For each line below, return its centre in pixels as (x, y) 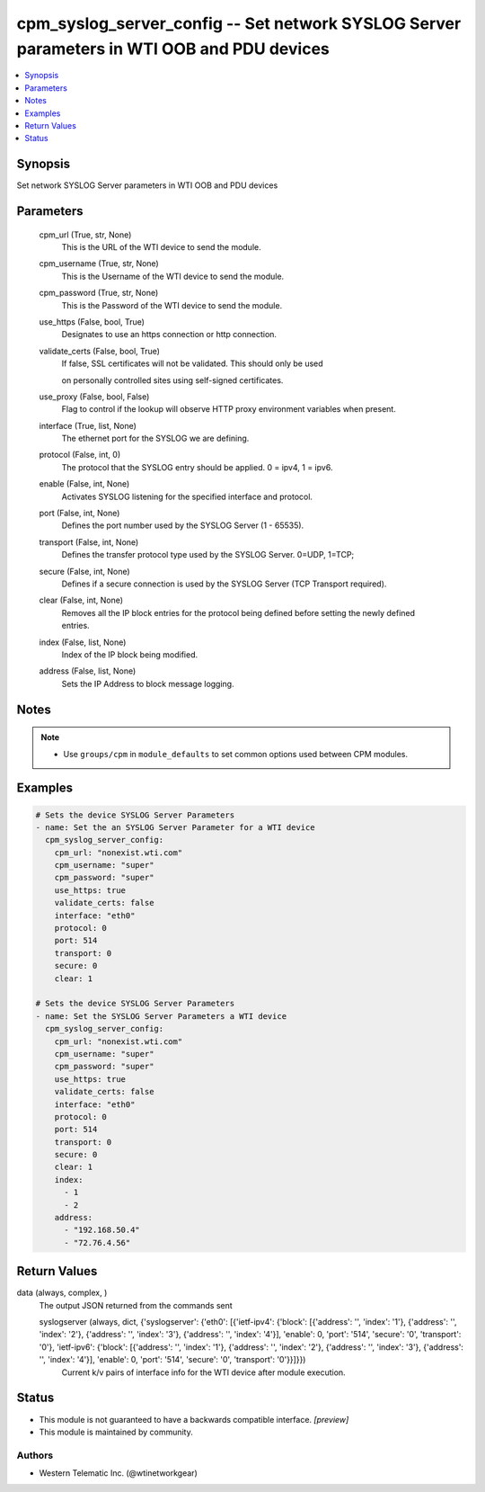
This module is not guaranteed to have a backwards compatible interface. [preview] (194, 1419)
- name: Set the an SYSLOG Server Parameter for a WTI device (175, 827)
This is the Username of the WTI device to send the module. (173, 276)
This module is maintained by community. (116, 1432)
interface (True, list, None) (88, 425)
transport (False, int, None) (89, 542)
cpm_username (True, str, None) (99, 264)
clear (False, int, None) (81, 600)
